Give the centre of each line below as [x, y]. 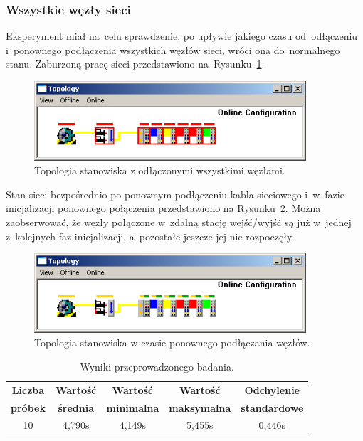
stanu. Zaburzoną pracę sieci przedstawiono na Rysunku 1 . [135, 64]
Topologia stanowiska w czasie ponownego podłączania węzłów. [172, 342]
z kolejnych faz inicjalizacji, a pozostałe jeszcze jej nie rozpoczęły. [150, 236]
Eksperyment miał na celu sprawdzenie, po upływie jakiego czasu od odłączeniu [182, 36]
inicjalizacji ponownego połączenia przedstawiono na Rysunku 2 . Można [163, 208]
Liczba [28, 389]
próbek [28, 407]
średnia [76, 407]
